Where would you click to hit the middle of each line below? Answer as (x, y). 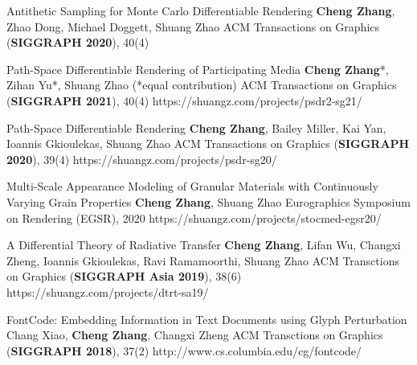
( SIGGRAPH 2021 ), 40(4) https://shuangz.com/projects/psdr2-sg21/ (184, 100)
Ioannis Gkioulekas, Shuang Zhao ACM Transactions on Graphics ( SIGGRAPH (208, 144)
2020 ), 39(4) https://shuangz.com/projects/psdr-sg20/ (142, 159)
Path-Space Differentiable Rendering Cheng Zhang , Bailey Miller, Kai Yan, (196, 127)
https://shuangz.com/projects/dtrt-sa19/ (108, 291)
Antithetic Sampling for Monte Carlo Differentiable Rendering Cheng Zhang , (201, 10)
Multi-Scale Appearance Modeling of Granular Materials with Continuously (192, 186)
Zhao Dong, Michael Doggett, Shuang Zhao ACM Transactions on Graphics (193, 26)
